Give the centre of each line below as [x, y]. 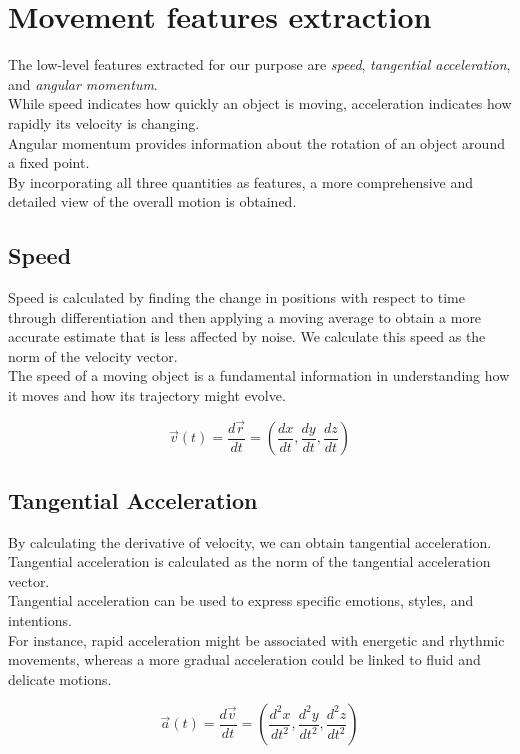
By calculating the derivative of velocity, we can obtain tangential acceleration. [250, 541]
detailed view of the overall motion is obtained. [152, 201]
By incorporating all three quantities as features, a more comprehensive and [241, 181]
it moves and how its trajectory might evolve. [147, 395]
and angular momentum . [83, 83]
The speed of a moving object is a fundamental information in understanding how [259, 375]
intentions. [40, 619]
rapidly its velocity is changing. [104, 122]
